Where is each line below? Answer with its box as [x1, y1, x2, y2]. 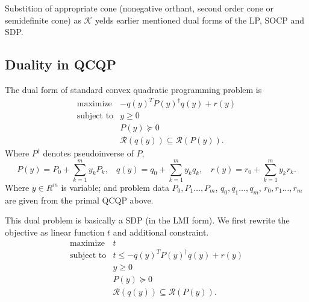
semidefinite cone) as [5, 13, 81, 26]
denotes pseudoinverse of [43, 147, 134, 159]
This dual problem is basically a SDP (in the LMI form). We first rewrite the [5, 214, 290, 226]
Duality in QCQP [5, 55, 116, 74]
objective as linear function [5, 225, 105, 238]
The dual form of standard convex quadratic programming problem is [5, 83, 262, 95]
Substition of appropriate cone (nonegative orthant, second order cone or [5, 2, 274, 14]
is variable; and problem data [61, 181, 169, 193]
